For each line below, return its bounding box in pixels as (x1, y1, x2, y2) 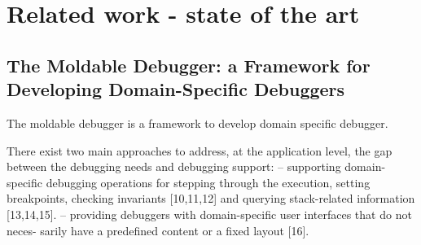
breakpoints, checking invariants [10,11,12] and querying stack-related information (7, 190, 415, 207)
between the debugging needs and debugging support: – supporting (7, 158, 341, 175)
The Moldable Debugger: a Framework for (7, 52, 371, 77)
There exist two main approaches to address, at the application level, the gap (7, 142, 392, 159)
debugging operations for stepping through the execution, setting (46, 173, 371, 190)
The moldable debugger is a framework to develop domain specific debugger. (7, 114, 388, 131)
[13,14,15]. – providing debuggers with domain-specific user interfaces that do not (7, 205, 412, 222)
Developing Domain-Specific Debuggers (7, 77, 345, 102)
